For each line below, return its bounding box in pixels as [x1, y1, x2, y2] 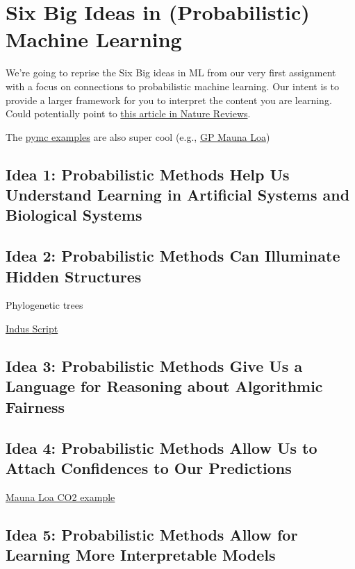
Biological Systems [6, 204, 142, 226]
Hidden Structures [6, 265, 142, 287]
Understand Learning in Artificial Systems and [6, 184, 350, 205]
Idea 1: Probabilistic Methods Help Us [6, 163, 290, 185]
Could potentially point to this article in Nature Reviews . [6, 106, 251, 121]
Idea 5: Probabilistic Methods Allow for [6, 523, 298, 545]
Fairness [6, 396, 65, 417]
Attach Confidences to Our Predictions [6, 457, 292, 478]
